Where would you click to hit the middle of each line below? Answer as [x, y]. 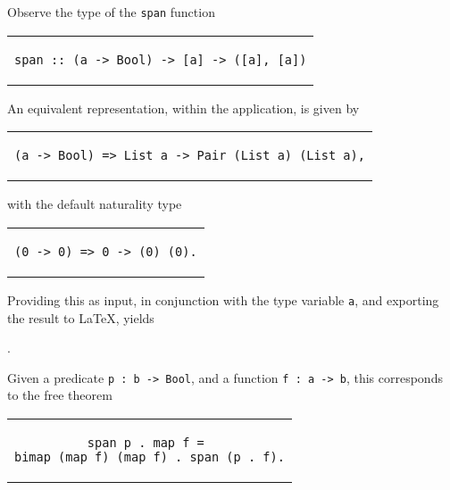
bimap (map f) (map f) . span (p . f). [150, 457]
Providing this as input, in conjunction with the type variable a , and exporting [223, 299]
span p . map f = [146, 442]
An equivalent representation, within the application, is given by [183, 108]
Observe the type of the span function [111, 12]
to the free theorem [60, 395]
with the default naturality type [95, 204]
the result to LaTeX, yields [81, 317]
